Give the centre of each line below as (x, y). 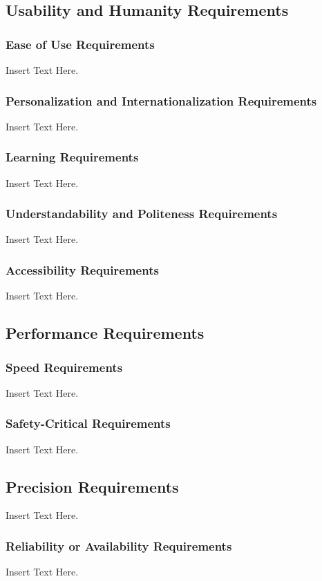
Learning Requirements (72, 157)
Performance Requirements (105, 333)
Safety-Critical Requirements (88, 423)
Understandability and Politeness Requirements (142, 214)
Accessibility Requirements (82, 269)
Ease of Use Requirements (80, 44)
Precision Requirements (92, 486)
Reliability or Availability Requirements (119, 545)
